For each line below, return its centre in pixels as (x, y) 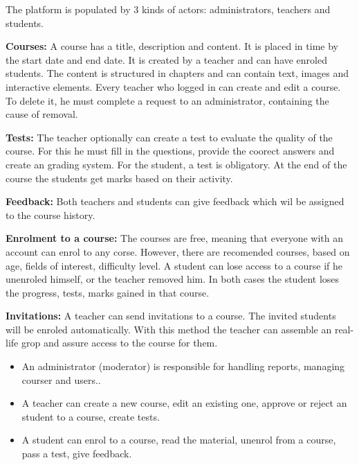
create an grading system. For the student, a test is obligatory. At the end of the (176, 164)
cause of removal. (42, 114)
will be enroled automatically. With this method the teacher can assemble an (169, 329)
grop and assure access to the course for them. (119, 343)
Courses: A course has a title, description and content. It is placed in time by (172, 46)
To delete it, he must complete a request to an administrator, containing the (167, 100)
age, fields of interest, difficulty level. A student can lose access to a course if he (174, 265)
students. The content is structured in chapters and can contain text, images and (177, 73)
